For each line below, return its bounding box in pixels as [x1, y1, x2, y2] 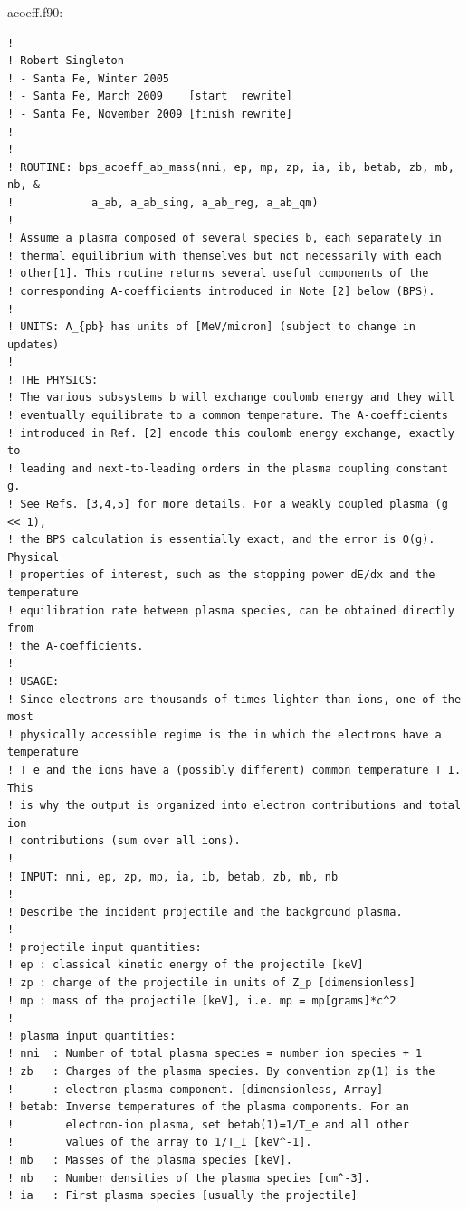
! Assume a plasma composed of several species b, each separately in [7, 232, 442, 245]
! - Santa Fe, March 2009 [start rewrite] [7, 90, 292, 103]
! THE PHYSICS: [7, 373, 99, 386]
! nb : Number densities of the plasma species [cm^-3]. [7, 1171, 370, 1185]
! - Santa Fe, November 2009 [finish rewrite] [7, 107, 292, 120]
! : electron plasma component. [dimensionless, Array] [7, 1082, 384, 1096]
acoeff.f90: [7, 3, 63, 21]
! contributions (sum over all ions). [7, 834, 241, 848]
